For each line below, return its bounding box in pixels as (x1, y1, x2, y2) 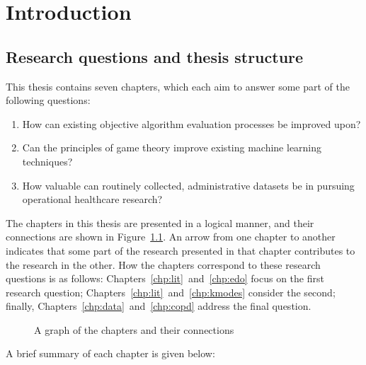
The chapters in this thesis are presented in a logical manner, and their (6, 215, 314, 230)
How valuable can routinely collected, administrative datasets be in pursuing (22, 178, 355, 192)
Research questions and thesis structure (6, 45, 304, 67)
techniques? (22, 153, 73, 168)
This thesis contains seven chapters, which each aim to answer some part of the (6, 79, 350, 93)
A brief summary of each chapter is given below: (6, 346, 215, 361)
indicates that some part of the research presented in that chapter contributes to (6, 243, 355, 257)
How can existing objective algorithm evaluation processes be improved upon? (22, 116, 361, 131)
